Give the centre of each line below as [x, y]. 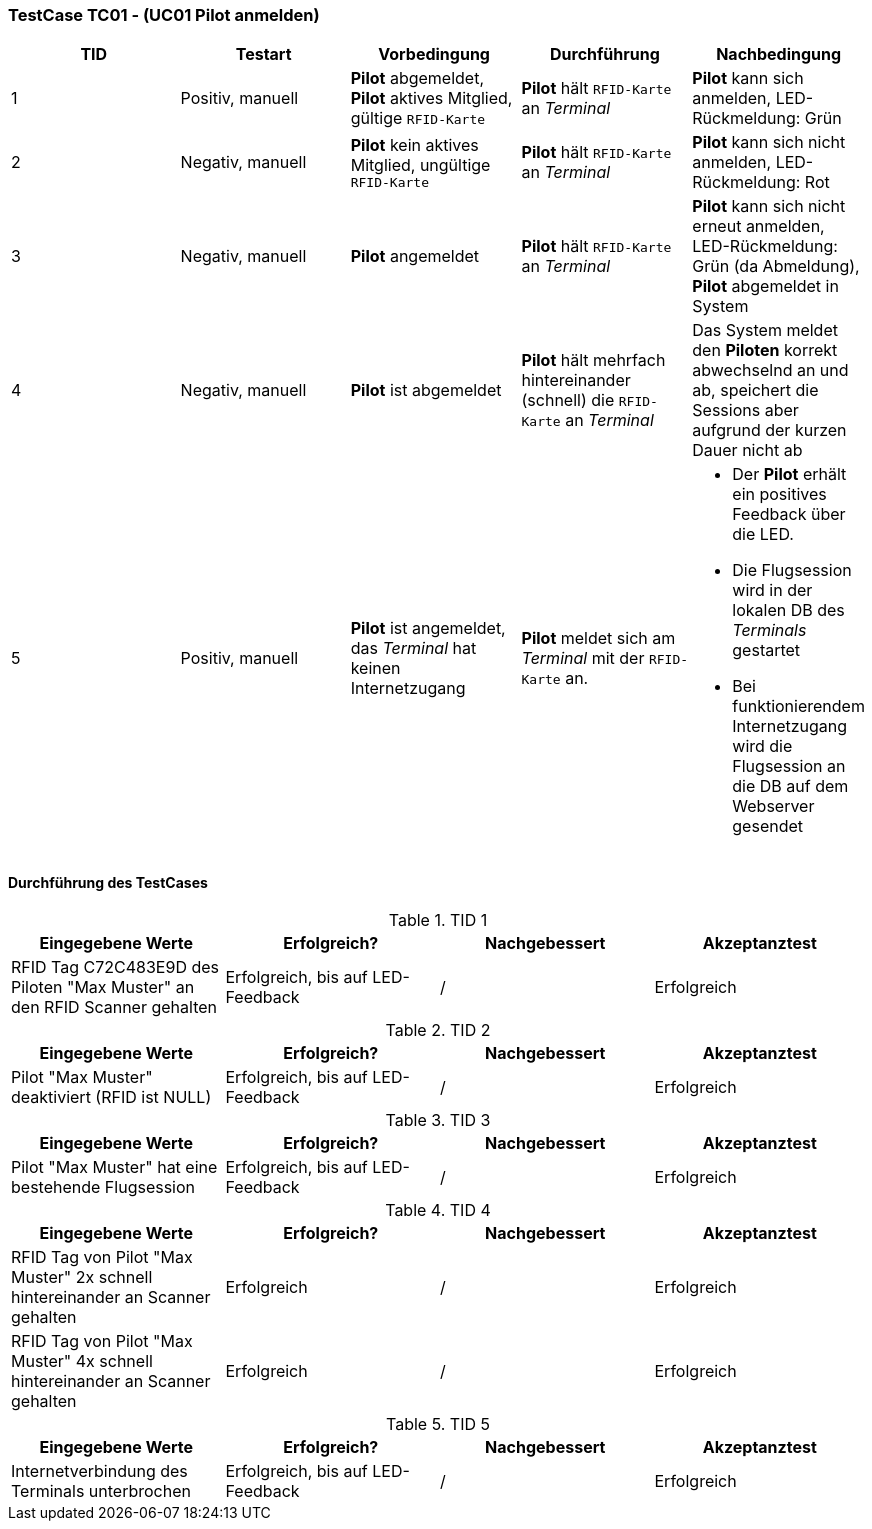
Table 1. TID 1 [438, 919]
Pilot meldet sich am [598, 638]
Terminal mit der [583, 658]
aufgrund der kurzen [769, 430]
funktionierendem [798, 706]
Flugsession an [789, 766]
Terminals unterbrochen [101, 1490]
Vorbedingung [434, 54]
